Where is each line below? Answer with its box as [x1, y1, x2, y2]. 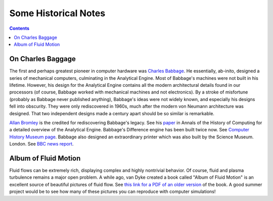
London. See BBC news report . [9, 141, 74, 147]
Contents [9, 25, 30, 31]
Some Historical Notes [9, 8, 106, 19]
